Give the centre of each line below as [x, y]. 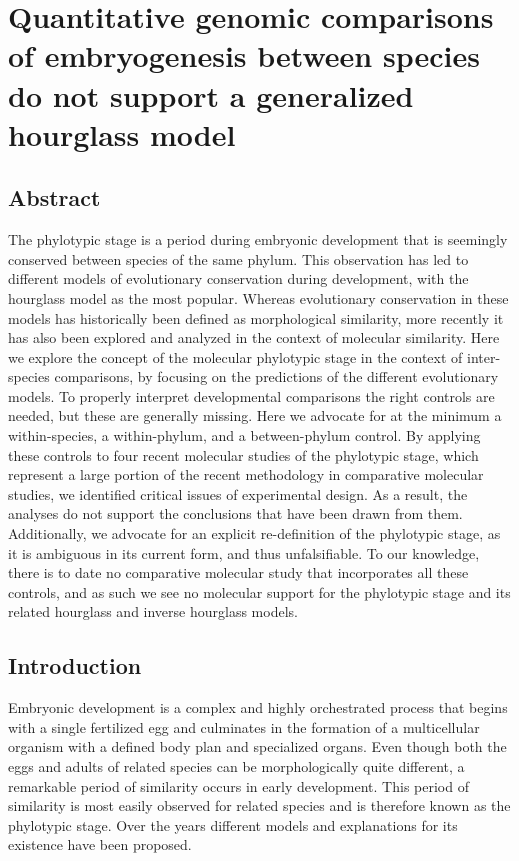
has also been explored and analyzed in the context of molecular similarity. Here [254, 337]
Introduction [75, 665]
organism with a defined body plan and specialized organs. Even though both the [257, 746]
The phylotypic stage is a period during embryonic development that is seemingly [258, 239]
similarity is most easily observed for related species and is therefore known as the [259, 805]
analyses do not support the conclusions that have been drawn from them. [235, 513]
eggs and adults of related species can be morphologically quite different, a [236, 766]
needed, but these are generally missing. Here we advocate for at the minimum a [255, 415]
